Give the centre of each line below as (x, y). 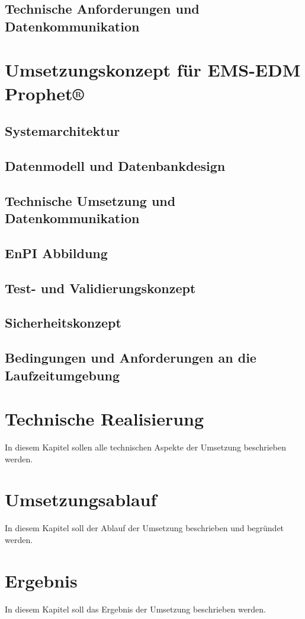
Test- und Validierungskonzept (100, 288)
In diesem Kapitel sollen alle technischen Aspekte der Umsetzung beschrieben (145, 447)
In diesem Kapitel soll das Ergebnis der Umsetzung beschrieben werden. (136, 609)
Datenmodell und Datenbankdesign (115, 165)
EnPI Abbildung (56, 253)
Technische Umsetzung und (90, 200)
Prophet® (44, 93)
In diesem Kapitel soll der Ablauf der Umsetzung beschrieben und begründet (145, 528)
